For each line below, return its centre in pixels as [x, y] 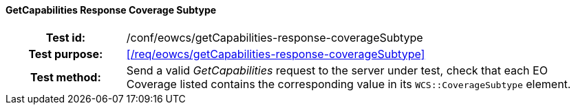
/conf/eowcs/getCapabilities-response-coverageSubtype [275, 37]
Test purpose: [66, 54]
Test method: [65, 77]
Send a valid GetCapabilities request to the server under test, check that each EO [337, 70]
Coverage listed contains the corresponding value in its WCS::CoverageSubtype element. [349, 84]
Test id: [66, 37]
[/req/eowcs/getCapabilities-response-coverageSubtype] [276, 54]
